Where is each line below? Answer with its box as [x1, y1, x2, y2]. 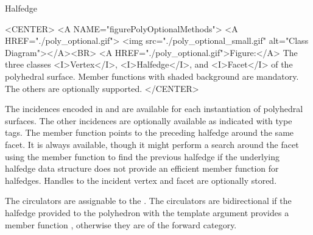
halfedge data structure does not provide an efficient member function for [5, 162, 279, 175]
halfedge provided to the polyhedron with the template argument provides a [5, 206, 289, 219]
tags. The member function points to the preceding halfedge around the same [5, 126, 294, 139]
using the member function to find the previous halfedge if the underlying [5, 150, 280, 163]
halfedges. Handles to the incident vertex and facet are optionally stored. [5, 174, 277, 186]
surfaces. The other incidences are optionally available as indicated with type [5, 114, 292, 127]
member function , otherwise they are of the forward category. [5, 218, 237, 231]
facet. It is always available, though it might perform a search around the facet [5, 138, 299, 150]
